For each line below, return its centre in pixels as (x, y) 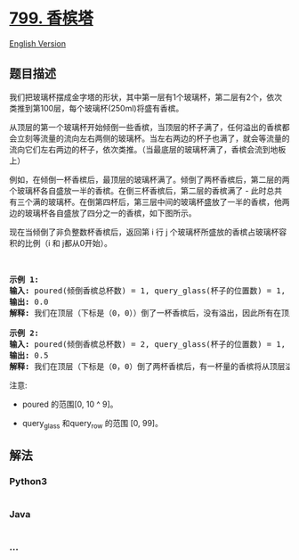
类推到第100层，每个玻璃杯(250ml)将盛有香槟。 (97, 108)
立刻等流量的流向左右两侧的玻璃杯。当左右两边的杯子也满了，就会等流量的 (153, 138)
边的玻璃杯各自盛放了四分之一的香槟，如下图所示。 (103, 213)
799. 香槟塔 (51, 18)
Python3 (28, 481)
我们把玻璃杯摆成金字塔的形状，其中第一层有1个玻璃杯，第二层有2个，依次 (146, 97)
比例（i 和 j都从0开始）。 (69, 243)
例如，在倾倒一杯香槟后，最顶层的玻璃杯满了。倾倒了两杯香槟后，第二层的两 (149, 179)
